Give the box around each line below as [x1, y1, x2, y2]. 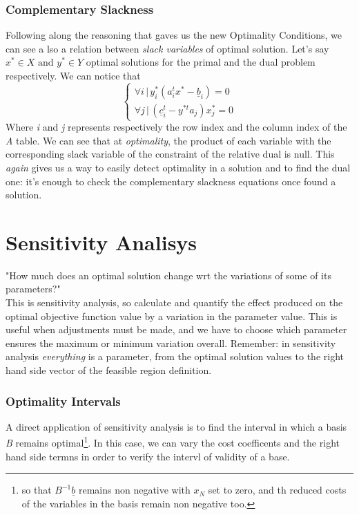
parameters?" [6, 281, 61, 296]
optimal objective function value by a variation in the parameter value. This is [6, 308, 338, 323]
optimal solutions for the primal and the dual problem [86, 55, 316, 69]
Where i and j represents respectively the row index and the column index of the [6, 120, 347, 134]
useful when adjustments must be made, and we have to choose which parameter [6, 322, 347, 337]
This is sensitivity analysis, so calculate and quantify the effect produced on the [6, 295, 343, 310]
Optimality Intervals [6, 392, 121, 409]
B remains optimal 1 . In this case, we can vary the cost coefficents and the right [6, 433, 340, 450]
